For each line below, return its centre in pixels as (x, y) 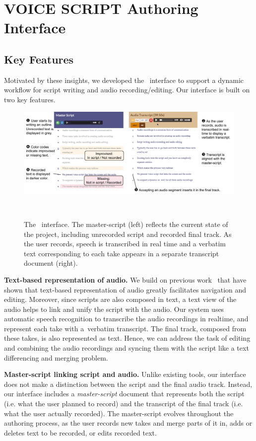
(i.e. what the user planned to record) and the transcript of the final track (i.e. (124, 404)
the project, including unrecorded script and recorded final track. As (128, 234)
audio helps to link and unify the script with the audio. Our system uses (114, 309)
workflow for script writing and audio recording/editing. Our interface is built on (127, 90)
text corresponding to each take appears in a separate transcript (122, 253)
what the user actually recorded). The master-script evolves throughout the (119, 413)
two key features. (30, 99)
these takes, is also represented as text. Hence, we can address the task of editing (127, 338)
